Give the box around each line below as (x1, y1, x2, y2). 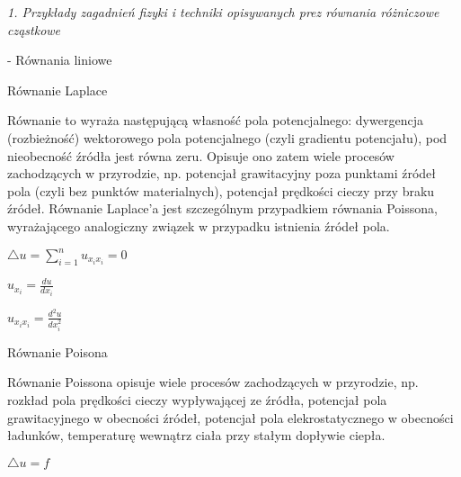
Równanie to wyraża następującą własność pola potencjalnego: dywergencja (7, 111, 423, 130)
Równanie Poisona (7, 342, 108, 361)
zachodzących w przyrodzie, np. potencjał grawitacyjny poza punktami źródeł (7, 164, 437, 183)
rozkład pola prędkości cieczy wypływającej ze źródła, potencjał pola (7, 390, 387, 409)
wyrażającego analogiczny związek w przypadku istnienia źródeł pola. (7, 216, 390, 235)
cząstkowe (7, 20, 61, 39)
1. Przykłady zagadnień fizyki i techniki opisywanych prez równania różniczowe (7, 3, 439, 21)
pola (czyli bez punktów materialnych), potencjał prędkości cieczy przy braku (7, 181, 435, 200)
